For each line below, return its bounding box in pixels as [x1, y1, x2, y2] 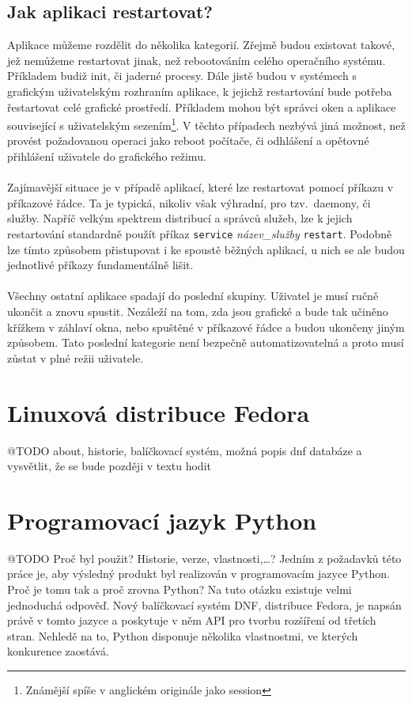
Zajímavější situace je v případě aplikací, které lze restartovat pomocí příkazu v [7, 179, 394, 196]
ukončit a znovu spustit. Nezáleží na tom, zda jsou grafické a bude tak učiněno [7, 303, 388, 320]
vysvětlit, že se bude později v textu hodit [7, 458, 211, 474]
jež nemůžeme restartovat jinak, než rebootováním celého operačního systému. [7, 51, 386, 68]
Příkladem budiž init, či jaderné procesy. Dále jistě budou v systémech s [7, 67, 357, 84]
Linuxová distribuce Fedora [7, 396, 310, 428]
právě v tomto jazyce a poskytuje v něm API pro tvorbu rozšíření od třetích [7, 612, 376, 629]
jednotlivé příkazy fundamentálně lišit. [7, 256, 194, 273]
